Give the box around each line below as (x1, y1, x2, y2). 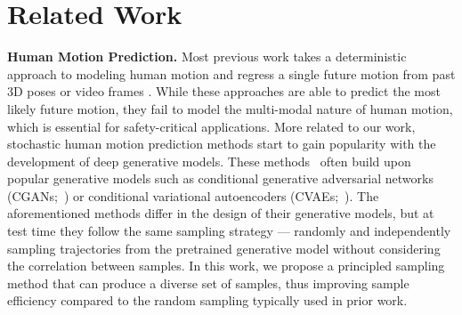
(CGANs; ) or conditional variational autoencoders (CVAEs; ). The (7, 186, 379, 205)
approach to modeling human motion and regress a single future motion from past (7, 64, 456, 83)
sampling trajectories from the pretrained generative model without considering (7, 238, 441, 257)
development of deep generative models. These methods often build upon (7, 151, 411, 170)
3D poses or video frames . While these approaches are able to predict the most (7, 82, 441, 101)
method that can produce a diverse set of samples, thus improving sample (7, 273, 409, 292)
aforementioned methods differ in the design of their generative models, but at (7, 204, 434, 222)
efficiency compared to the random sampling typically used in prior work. (7, 291, 408, 310)
